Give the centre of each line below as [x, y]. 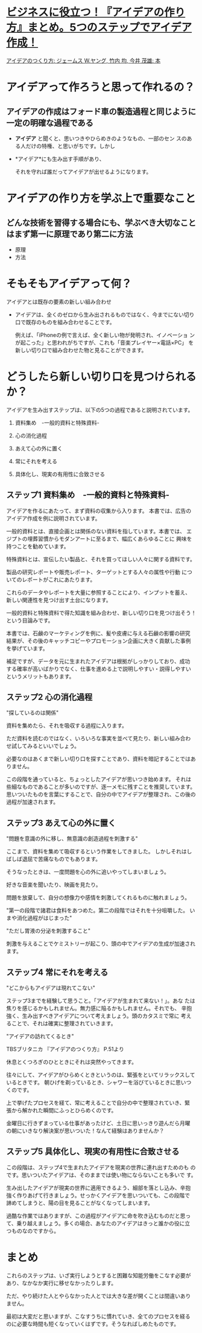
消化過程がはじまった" [44, 918]
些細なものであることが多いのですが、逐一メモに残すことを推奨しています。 [101, 787]
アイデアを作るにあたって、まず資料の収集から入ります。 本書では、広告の [99, 510]
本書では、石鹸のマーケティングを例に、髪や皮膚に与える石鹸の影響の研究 [99, 633]
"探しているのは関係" [33, 713]
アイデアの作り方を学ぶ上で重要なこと [101, 199]
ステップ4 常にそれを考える [57, 972]
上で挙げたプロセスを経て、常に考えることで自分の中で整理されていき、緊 [98, 1103]
